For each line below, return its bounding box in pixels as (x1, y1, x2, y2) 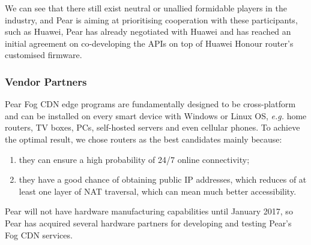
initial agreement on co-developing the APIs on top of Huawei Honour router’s (5, 37, 294, 49)
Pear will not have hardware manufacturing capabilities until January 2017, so (5, 205, 293, 217)
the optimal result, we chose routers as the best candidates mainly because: (5, 132, 282, 145)
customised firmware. (5, 49, 82, 61)
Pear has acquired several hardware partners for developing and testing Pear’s (5, 216, 292, 229)
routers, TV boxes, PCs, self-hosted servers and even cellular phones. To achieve (5, 121, 300, 134)
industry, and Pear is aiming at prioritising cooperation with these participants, (5, 13, 298, 26)
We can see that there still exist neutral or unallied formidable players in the (5, 2, 287, 14)
